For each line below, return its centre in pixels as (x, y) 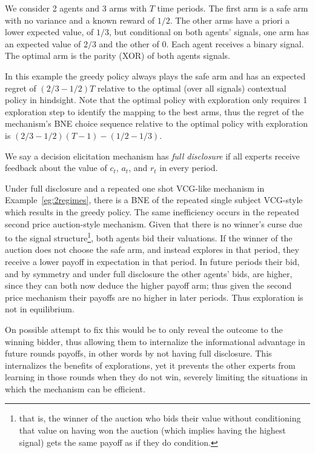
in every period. (189, 168)
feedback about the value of (56, 168)
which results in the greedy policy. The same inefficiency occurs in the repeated (152, 211)
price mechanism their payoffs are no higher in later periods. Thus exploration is (154, 297)
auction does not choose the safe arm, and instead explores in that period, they (152, 250)
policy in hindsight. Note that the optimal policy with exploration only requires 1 (156, 100)
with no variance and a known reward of (80, 20)
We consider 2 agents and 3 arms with (76, 8)
